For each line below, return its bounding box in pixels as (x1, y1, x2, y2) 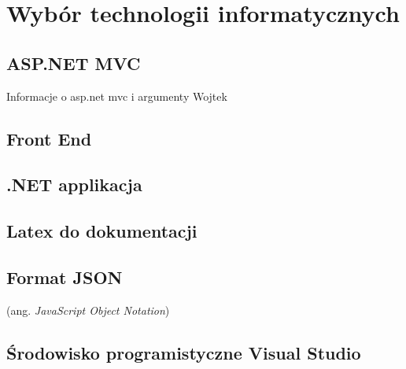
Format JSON (6, 264, 123, 289)
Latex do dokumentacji (6, 219, 197, 243)
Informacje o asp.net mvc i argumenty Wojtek (6, 87, 227, 104)
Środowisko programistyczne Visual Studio (6, 340, 361, 364)
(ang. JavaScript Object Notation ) (6, 301, 170, 318)
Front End (6, 126, 92, 150)
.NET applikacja (6, 172, 142, 197)
